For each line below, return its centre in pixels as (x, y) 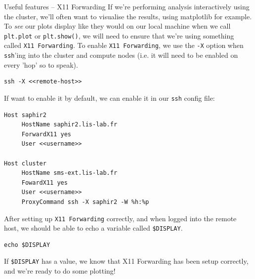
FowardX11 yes (44, 182)
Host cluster (25, 163)
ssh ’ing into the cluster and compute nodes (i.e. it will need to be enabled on (121, 55)
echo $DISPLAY (27, 245)
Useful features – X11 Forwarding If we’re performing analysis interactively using (127, 6)
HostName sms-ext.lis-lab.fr (69, 173)
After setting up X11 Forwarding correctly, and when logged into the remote (120, 218)
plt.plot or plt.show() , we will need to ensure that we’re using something (119, 35)
